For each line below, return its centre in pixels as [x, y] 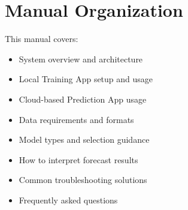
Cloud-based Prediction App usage [83, 99]
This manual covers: [42, 39]
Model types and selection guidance [84, 139]
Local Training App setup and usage [86, 79]
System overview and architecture [81, 58]
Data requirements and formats [76, 119]
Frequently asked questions [68, 199]
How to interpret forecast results [78, 159]
